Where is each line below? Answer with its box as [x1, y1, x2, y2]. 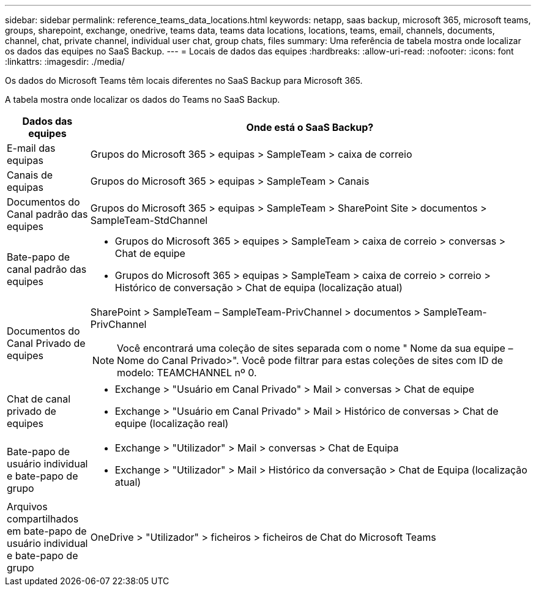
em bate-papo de [7, 525, 87, 537]
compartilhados [7, 513, 79, 525]
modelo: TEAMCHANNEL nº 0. [116, 366, 257, 379]
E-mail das [7, 142, 56, 154]
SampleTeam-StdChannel [90, 214, 208, 226]
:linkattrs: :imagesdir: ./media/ [5, 56, 125, 67]
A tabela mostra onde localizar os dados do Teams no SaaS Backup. [5, 94, 280, 105]
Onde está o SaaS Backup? [246, 121, 374, 133]
